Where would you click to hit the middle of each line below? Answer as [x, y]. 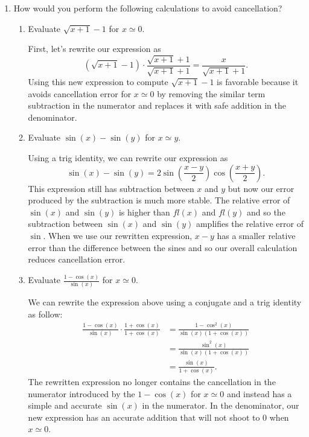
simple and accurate [65, 405]
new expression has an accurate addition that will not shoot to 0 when [158, 417]
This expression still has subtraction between [111, 188]
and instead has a [259, 393]
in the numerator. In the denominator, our [221, 405]
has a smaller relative [256, 235]
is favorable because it [258, 82]
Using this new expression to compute [98, 82]
